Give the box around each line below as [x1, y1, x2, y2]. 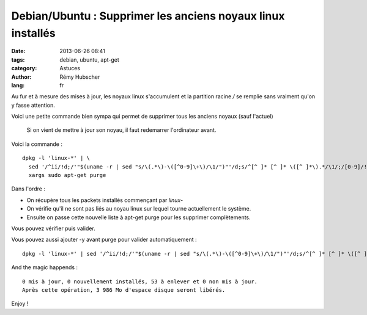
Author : [11, 73, 32, 81]
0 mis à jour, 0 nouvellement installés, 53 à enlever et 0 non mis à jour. [22, 278, 258, 285]
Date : [11, 48, 26, 55]
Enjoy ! [11, 300, 29, 308]
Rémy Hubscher [59, 73, 100, 81]
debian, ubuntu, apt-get [59, 56, 119, 63]
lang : [11, 81, 25, 89]
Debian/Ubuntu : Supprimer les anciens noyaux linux [11, 9, 285, 23]
